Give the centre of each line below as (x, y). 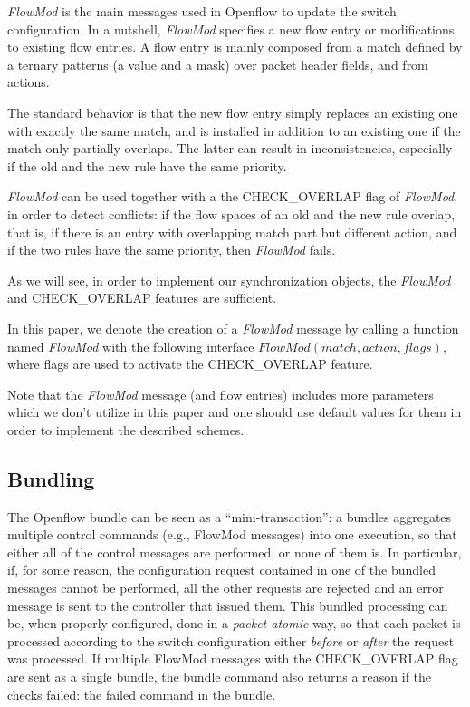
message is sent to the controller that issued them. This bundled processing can (228, 605)
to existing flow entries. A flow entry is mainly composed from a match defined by (235, 47)
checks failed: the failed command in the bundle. (142, 694)
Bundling (51, 478)
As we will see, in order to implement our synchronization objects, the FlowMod (229, 280)
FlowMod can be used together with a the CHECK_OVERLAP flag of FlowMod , (233, 196)
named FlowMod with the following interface (131, 346)
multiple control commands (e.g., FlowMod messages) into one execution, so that (232, 534)
